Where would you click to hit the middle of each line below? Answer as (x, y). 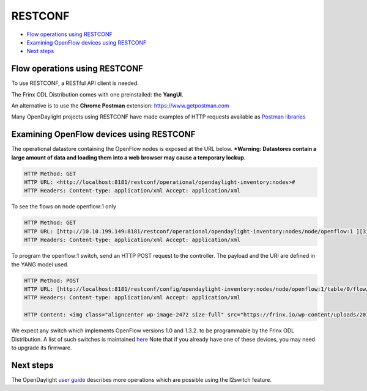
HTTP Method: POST (52, 280)
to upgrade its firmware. (42, 348)
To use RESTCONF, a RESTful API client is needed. (75, 83)
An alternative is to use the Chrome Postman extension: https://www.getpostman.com (120, 106)
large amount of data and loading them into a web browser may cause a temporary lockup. (128, 157)
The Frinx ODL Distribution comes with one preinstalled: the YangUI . (97, 94)
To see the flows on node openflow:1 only (64, 206)
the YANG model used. (40, 264)
